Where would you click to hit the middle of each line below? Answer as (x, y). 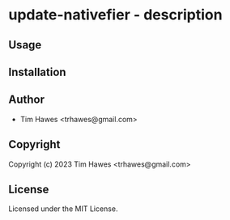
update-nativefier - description (115, 15)
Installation (37, 72)
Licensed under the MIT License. (63, 209)
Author (26, 100)
